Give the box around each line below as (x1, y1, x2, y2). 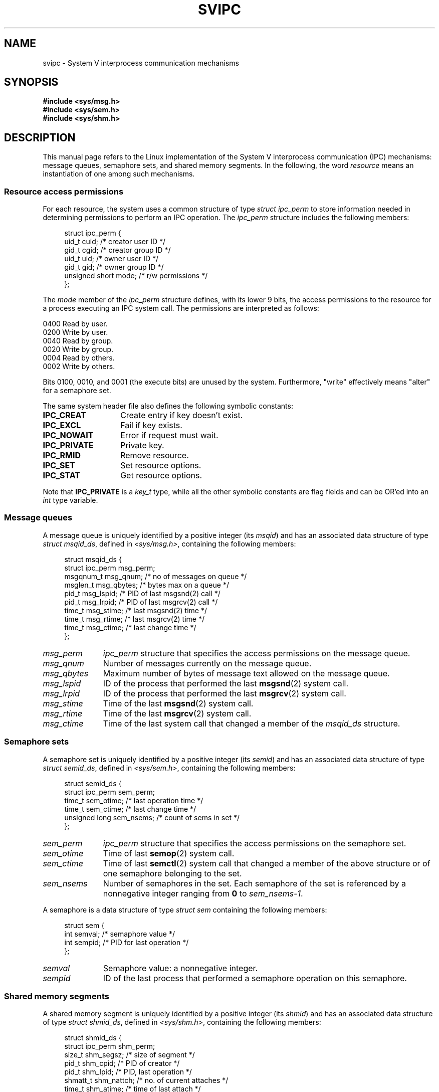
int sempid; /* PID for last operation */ (64, 938, 189, 947)
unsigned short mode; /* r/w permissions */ (64, 271, 208, 280)
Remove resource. (120, 450, 189, 461)
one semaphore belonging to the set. (103, 868, 242, 878)
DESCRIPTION (4, 131, 76, 144)
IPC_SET (43, 460, 75, 471)
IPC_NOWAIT (43, 430, 94, 441)
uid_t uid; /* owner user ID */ (64, 254, 159, 263)
